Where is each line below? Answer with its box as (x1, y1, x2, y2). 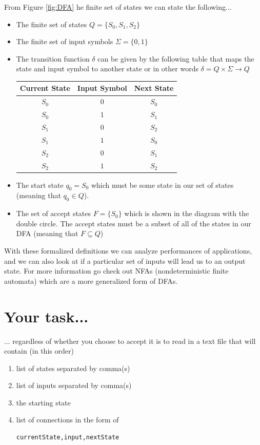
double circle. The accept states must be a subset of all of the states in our (16, 218, 251, 228)
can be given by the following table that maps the (97, 53, 254, 64)
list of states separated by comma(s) (16, 362, 130, 373)
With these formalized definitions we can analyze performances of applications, (4, 245, 252, 256)
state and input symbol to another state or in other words (16, 63, 198, 74)
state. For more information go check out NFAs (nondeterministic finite (4, 265, 229, 276)
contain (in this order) (4, 345, 74, 356)
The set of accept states (16, 208, 91, 219)
